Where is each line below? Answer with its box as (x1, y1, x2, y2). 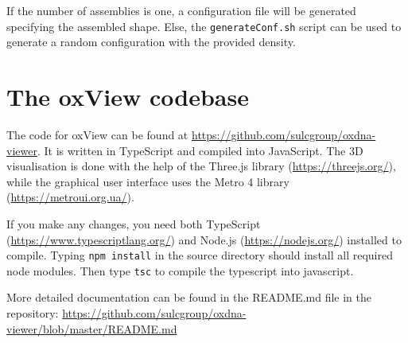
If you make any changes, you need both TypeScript (6, 215, 261, 232)
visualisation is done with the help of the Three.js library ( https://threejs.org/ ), (6, 158, 396, 174)
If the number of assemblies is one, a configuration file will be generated (6, 2, 356, 18)
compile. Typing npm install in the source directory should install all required (6, 247, 393, 263)
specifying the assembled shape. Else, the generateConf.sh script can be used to (6, 18, 402, 34)
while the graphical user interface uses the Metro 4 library (6, 173, 289, 189)
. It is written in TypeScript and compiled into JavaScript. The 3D (37, 142, 363, 158)
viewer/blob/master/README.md (6, 320, 177, 337)
